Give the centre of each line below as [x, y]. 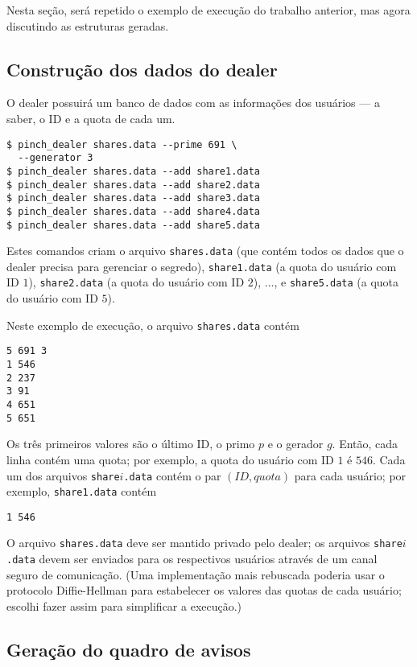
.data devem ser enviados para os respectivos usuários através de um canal [192, 559]
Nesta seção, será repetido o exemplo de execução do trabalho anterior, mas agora [208, 10]
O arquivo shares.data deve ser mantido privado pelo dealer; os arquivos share [204, 543]
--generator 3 [56, 158]
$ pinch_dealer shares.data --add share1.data [133, 171]
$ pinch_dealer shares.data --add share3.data [133, 198]
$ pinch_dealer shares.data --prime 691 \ [122, 144]
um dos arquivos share [63, 475]
